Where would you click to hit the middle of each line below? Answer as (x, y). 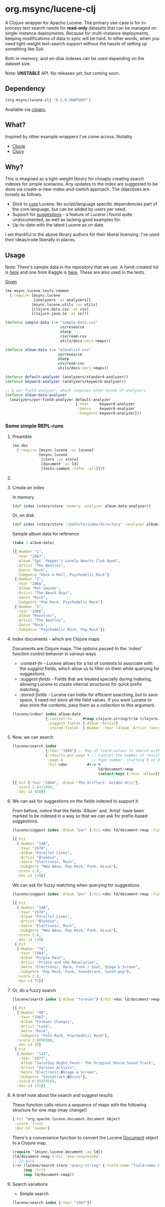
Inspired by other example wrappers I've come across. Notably (69, 137)
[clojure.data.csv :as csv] (60, 309)
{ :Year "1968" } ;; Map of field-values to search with (103, 751)
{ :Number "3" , (29, 606)
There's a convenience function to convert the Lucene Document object (85, 1138)
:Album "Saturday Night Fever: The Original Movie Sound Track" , (87, 1063)
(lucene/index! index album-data (46, 714)
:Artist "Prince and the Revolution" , (59, 963)
